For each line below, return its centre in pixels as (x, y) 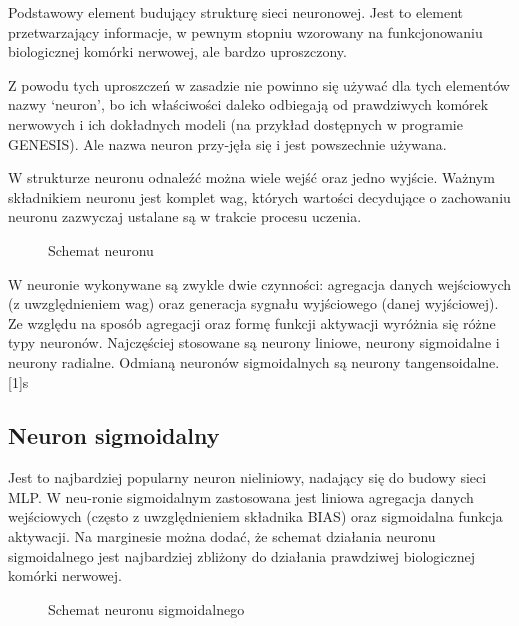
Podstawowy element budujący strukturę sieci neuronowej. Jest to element (235, 12)
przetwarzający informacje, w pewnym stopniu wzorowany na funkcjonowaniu (245, 31)
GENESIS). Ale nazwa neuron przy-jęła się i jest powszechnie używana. (227, 143)
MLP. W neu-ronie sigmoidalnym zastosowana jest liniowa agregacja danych (241, 496)
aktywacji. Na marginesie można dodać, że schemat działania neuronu (222, 536)
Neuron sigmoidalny (114, 435)
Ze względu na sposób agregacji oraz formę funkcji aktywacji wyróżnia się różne (252, 322)
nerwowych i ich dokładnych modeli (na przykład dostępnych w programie (235, 123)
